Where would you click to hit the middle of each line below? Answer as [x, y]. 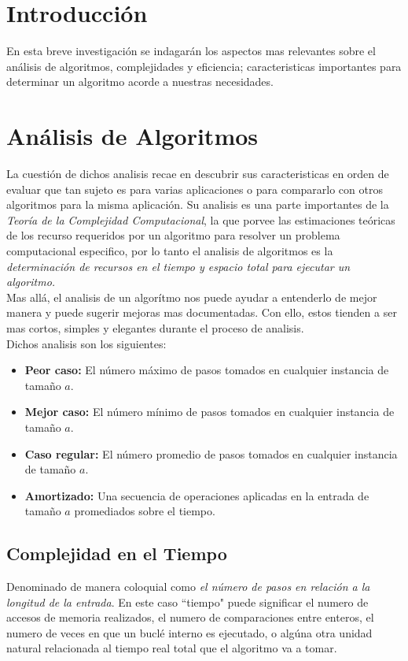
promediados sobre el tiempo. [145, 511]
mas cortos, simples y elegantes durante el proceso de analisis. [155, 327]
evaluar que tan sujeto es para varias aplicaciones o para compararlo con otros [195, 189]
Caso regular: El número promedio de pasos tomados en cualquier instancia [211, 453]
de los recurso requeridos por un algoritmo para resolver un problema [173, 235]
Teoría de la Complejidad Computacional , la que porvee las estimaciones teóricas [201, 219]
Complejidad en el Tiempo [117, 553]
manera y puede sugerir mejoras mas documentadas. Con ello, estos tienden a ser [202, 312]
